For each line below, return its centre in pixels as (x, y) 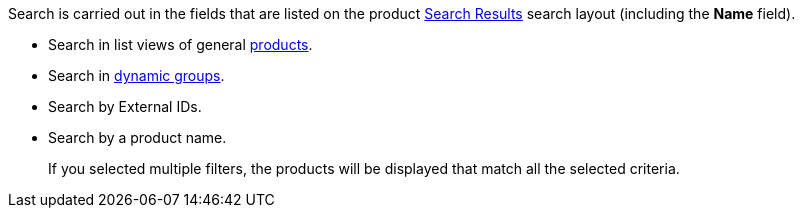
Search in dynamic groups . (136, 75)
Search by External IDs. (125, 106)
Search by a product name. (137, 137)
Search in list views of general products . (180, 44)
